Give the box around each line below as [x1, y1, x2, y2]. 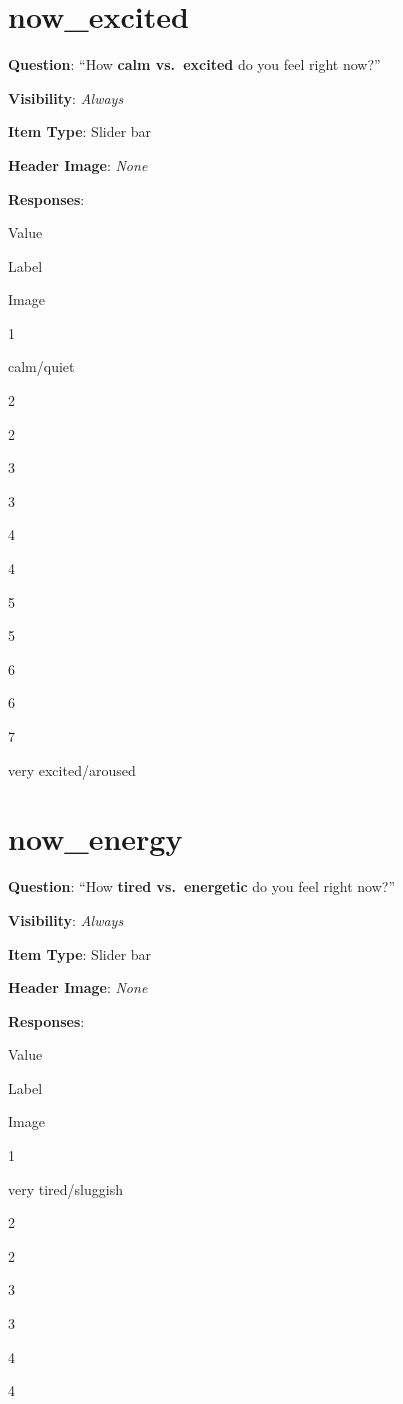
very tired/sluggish [8, 1178, 123, 1199]
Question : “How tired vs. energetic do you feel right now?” [8, 876, 396, 897]
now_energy [8, 818, 183, 859]
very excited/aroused [8, 759, 136, 780]
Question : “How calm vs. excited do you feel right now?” [8, 54, 381, 75]
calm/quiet [8, 356, 75, 377]
